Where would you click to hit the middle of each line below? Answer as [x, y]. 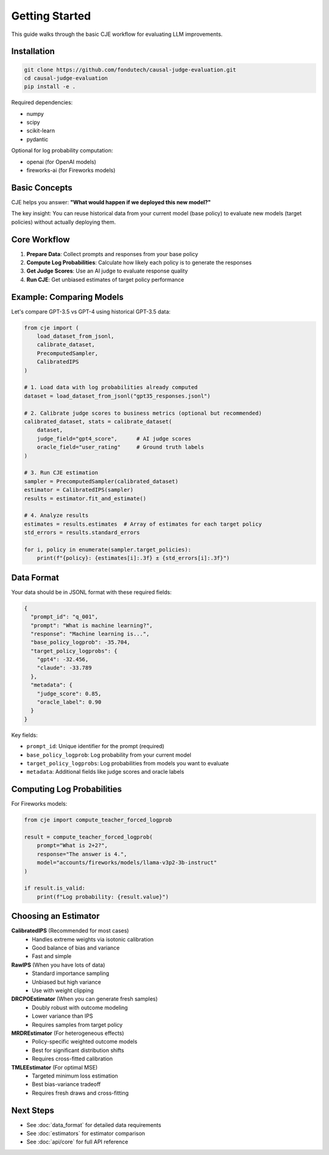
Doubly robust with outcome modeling [80, 1007]
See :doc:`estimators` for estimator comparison [86, 1133]
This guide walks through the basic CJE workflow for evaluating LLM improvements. [117, 34]
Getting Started [51, 16]
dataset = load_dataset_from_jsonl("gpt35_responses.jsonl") [117, 396]
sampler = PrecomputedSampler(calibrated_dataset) [101, 481]
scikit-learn [41, 131]
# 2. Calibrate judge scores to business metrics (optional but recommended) [143, 413]
